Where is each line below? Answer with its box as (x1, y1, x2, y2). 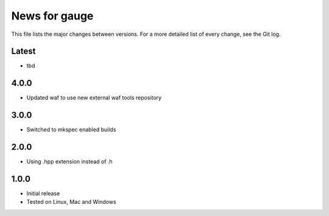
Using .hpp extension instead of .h (26, 158, 113, 165)
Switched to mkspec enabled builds (26, 126, 116, 133)
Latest (11, 46, 36, 57)
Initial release (26, 190, 60, 197)
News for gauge (11, 9, 94, 23)
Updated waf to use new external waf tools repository (26, 94, 161, 102)
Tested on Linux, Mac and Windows (26, 198, 116, 206)
